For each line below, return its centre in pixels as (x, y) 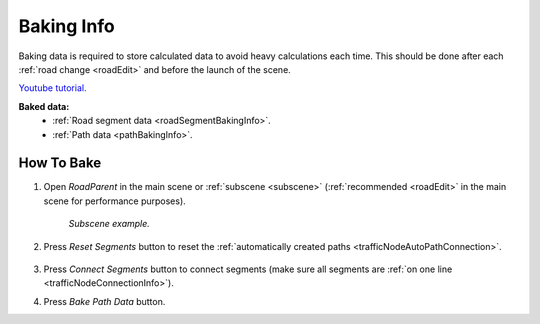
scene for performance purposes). (115, 201)
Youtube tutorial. (52, 88)
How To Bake (60, 163)
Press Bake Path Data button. (104, 301)
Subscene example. (109, 224)
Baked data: (44, 106)
